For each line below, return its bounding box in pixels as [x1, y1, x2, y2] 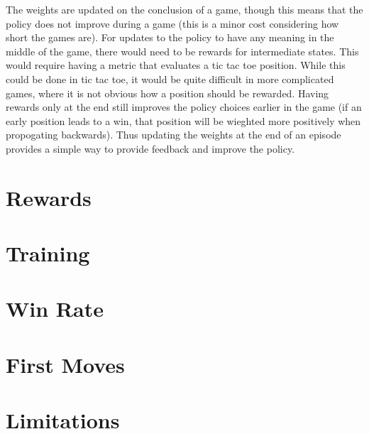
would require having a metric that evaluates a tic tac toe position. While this [6, 58, 346, 72]
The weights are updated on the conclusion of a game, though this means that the [6, 2, 363, 16]
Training [6, 239, 90, 268]
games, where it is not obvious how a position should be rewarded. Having [6, 85, 329, 100]
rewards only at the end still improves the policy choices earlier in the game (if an [6, 99, 362, 114]
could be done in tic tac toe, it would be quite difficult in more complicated [6, 71, 334, 86]
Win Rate [6, 294, 104, 323]
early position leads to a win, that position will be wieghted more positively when [6, 113, 361, 128]
